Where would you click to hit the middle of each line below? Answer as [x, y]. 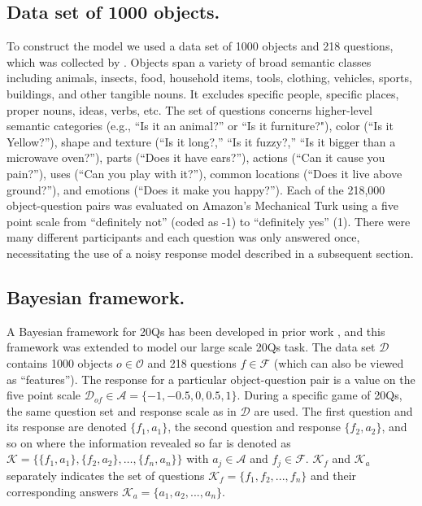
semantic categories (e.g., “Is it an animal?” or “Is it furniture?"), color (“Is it [200, 126]
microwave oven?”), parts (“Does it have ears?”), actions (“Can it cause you [196, 157]
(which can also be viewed [339, 362]
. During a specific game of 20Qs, [320, 395]
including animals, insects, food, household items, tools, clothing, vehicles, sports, [209, 78]
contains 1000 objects [60, 362]
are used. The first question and [333, 410]
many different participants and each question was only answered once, [183, 237]
